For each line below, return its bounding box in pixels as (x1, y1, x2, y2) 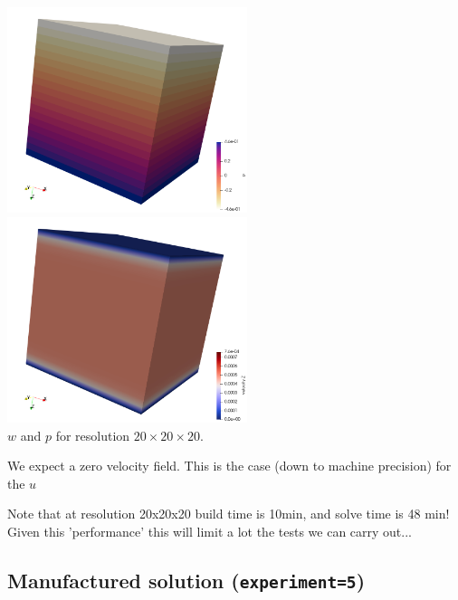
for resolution (55, 425, 130, 444)
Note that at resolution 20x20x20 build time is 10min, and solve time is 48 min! (7, 504, 450, 523)
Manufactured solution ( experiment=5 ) (7, 566, 366, 594)
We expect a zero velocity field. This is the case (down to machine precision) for (7, 456, 452, 475)
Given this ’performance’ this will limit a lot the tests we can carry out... (7, 521, 412, 540)
